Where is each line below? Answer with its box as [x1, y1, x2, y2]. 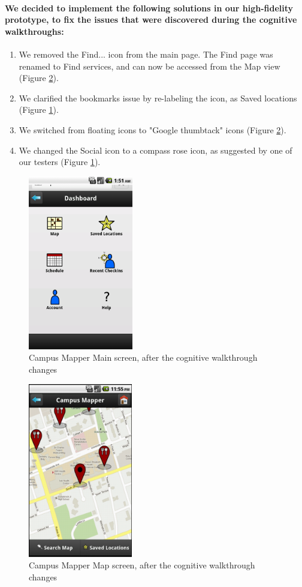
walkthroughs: [5, 25, 64, 37]
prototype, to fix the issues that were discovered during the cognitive [5, 13, 297, 26]
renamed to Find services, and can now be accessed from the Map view [19, 59, 280, 72]
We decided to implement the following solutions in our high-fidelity [5, 1, 294, 14]
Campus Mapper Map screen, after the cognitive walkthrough [29, 559, 255, 571]
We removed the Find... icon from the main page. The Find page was [19, 47, 273, 60]
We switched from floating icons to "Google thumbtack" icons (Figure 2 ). [19, 123, 286, 136]
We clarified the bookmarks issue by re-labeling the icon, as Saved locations [19, 91, 297, 104]
